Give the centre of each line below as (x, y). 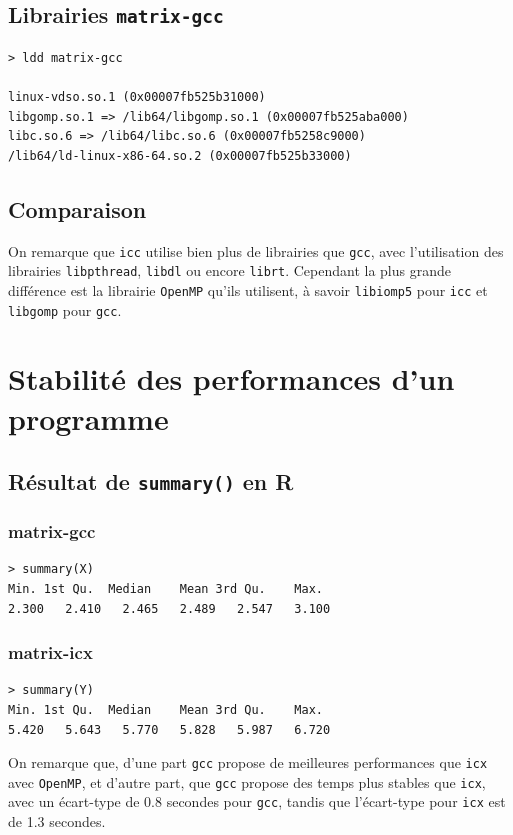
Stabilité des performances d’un (231, 378)
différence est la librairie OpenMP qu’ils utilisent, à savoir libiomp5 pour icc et (248, 289)
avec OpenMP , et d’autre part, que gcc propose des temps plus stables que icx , (247, 781)
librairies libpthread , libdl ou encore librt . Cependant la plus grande (229, 270)
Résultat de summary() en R (151, 481)
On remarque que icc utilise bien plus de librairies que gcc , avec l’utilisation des (256, 250)
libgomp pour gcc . (65, 309)
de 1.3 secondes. (57, 821)
